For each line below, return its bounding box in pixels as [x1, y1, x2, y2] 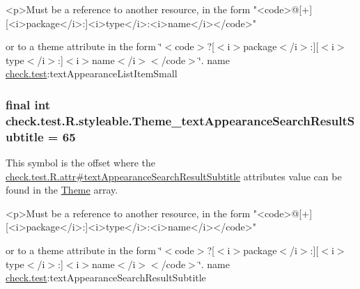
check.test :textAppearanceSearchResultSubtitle [6, 270, 206, 285]
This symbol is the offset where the [6, 155, 155, 170]
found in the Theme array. [6, 182, 118, 197]
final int [6, 95, 50, 113]
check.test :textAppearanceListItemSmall [6, 66, 178, 81]
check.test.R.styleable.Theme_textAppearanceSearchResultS [6, 111, 355, 129]
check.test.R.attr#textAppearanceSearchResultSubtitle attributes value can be [6, 169, 342, 183]
